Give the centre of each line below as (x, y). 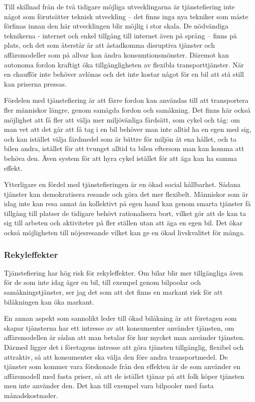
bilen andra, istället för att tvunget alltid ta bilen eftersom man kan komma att (124, 148)
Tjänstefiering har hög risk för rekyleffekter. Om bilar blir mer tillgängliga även (124, 272)
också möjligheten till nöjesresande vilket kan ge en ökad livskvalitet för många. (125, 232)
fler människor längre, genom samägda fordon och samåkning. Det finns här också (127, 109)
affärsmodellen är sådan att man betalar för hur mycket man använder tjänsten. (125, 337)
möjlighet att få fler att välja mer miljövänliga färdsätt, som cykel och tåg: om (122, 119)
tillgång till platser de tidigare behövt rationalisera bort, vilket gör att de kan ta (125, 213)
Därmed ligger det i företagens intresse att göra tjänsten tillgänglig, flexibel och (124, 347)
